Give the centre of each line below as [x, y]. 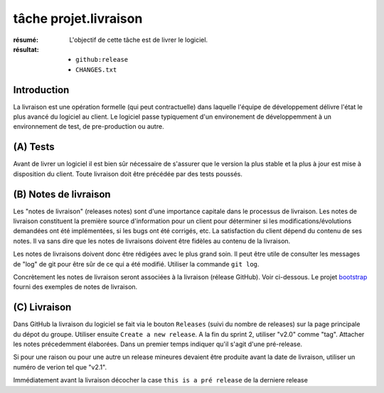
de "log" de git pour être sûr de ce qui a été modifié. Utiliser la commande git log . [136, 264]
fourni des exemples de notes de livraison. [75, 287]
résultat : [26, 49]
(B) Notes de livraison [62, 194]
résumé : [26, 40]
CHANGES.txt [96, 70]
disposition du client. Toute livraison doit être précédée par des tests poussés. [128, 173]
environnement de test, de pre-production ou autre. [89, 126]
